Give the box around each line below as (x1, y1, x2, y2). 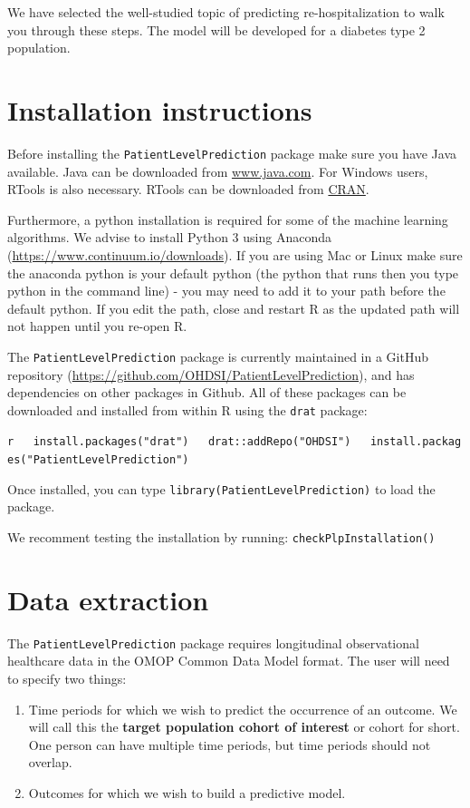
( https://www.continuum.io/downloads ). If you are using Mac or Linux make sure (7, 245, 463, 264)
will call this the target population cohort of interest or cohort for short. (28, 717, 460, 736)
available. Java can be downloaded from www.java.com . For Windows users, (7, 161, 428, 180)
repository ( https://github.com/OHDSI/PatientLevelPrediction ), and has (7, 365, 415, 384)
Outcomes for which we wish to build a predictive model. (28, 783, 346, 802)
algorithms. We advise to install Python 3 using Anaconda (7, 228, 331, 247)
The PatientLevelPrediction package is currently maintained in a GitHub (7, 346, 428, 365)
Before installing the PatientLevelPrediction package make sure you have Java (7, 143, 457, 162)
